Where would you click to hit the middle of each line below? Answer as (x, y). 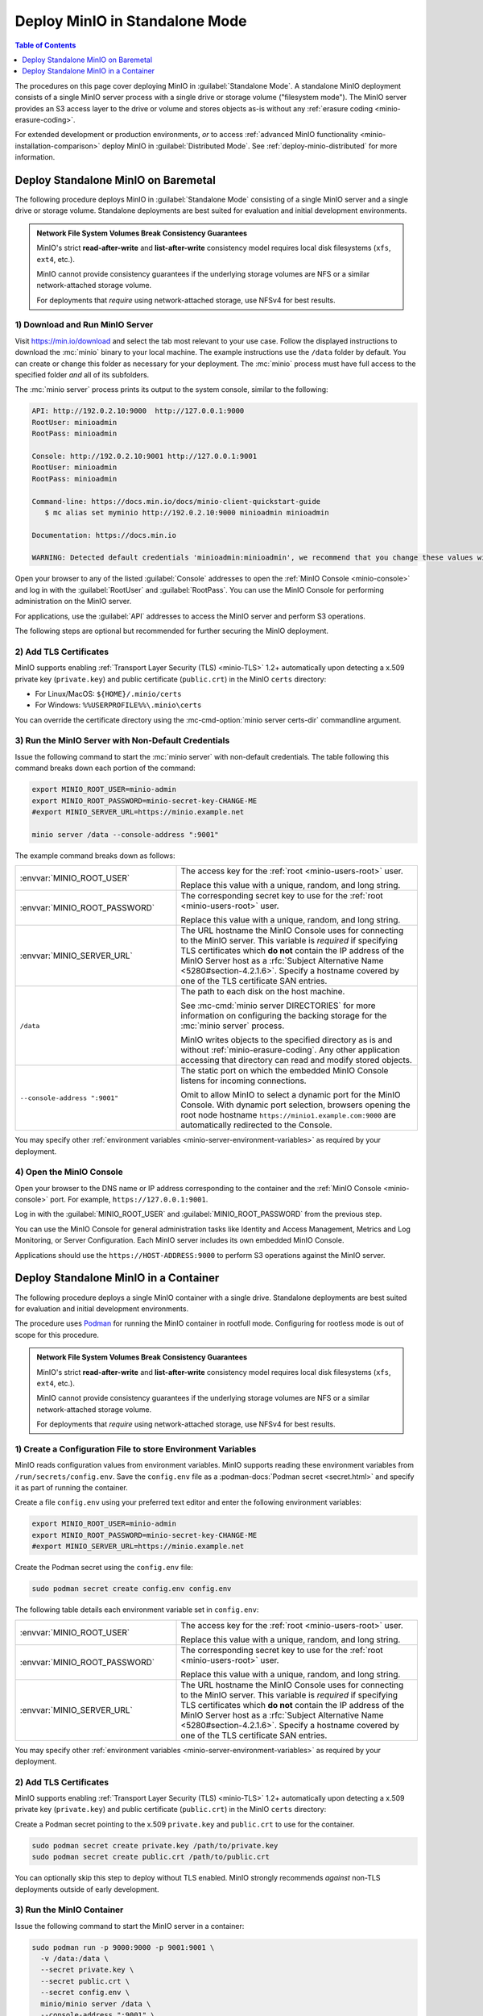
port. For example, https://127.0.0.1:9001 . (129, 1200)
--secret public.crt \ (85, 1981)
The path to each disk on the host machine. (263, 992)
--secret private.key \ (87, 1970)
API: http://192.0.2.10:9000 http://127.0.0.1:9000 (138, 411)
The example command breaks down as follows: (95, 856)
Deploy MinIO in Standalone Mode (131, 21)
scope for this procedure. (57, 1335)
